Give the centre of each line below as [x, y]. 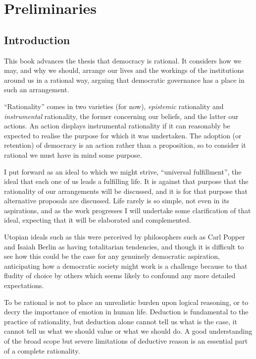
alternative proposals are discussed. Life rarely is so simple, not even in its [117, 201]
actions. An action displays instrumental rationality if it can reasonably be [117, 126]
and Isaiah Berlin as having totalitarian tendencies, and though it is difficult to [124, 246]
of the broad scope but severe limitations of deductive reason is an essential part [126, 341]
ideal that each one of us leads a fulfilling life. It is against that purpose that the [126, 181]
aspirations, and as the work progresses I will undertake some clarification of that [128, 210]
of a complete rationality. [42, 350]
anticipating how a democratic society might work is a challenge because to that [126, 266]
